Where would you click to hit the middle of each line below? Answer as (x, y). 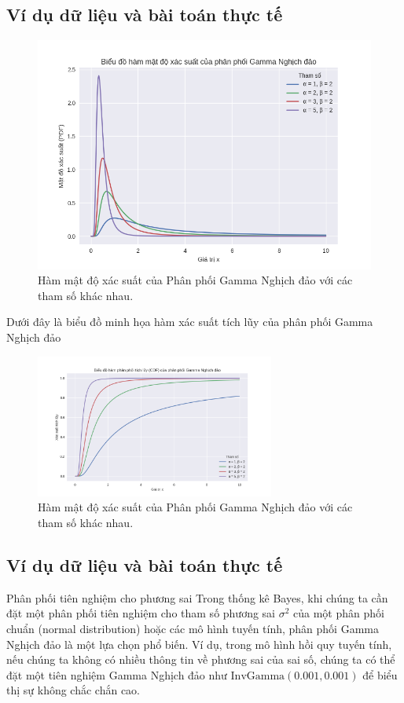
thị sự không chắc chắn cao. (73, 690)
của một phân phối (339, 613)
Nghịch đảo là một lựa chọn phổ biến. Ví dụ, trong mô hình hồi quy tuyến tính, (199, 644)
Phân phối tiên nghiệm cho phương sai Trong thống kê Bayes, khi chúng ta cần (197, 597)
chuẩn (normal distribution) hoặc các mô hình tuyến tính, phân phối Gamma (193, 628)
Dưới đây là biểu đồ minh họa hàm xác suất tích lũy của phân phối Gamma (190, 322)
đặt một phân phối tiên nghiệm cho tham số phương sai (141, 613)
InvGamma (258, 676)
